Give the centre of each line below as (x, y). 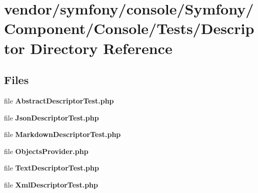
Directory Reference (101, 48)
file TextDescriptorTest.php (51, 168)
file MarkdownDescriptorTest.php (62, 134)
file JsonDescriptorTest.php (51, 117)
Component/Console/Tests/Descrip (129, 28)
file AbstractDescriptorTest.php (59, 100)
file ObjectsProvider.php (46, 151)
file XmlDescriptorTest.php (51, 184)
